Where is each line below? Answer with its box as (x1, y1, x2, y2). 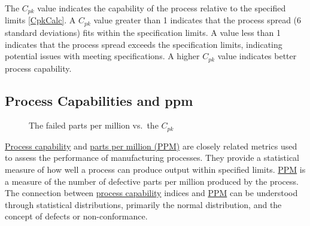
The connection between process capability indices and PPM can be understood (5, 187, 298, 199)
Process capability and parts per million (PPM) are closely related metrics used (5, 139, 297, 152)
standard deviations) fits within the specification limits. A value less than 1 (5, 26, 281, 38)
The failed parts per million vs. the (29, 119, 159, 132)
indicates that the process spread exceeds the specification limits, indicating (5, 38, 282, 50)
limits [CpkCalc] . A (5, 14, 76, 26)
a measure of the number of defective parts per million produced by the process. (5, 175, 299, 187)
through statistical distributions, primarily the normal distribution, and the (5, 198, 282, 210)
